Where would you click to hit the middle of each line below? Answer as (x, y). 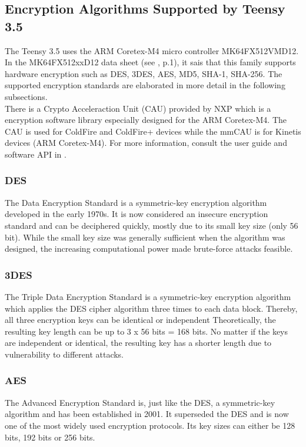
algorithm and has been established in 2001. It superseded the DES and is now (147, 414)
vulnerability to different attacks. (64, 354)
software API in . (36, 154)
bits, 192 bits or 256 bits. (50, 437)
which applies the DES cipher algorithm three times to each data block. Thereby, (151, 308)
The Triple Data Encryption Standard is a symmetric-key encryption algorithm (148, 296)
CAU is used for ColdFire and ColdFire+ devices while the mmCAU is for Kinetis (153, 131)
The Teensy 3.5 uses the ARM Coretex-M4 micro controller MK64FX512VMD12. (152, 50)
